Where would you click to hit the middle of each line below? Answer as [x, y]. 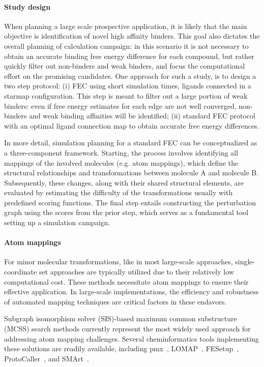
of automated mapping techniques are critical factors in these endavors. [115, 301]
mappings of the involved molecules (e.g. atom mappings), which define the [121, 162]
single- [245, 262]
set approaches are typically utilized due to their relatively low [136, 272]
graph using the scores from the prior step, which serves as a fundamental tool [126, 212]
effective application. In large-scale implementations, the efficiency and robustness [131, 292]
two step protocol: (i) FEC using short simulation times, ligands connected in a [128, 86]
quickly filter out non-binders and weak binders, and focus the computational [125, 66]
